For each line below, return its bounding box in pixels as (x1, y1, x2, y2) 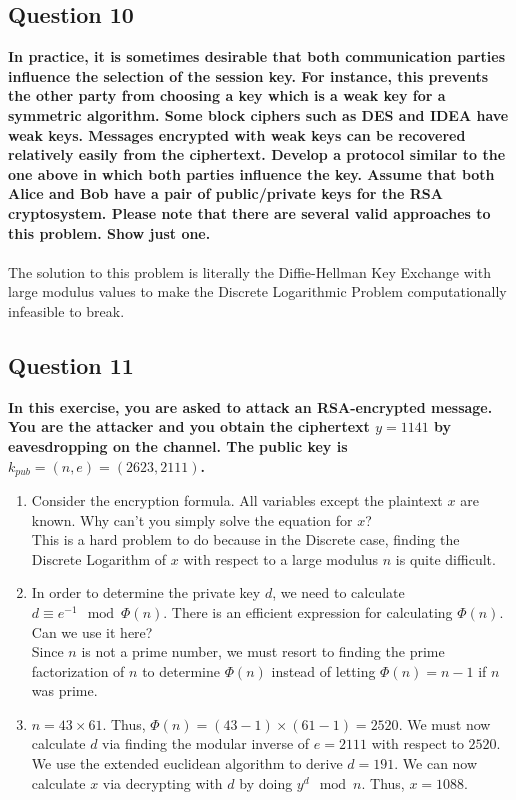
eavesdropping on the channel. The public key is (8, 435, 348, 456)
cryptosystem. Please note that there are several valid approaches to (8, 202, 491, 223)
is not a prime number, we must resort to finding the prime (81, 641, 445, 662)
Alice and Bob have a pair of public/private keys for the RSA (8, 183, 443, 204)
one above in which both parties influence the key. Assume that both (8, 163, 495, 184)
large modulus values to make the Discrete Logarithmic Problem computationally (8, 281, 507, 302)
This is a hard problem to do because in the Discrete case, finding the (31, 529, 460, 550)
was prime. (31, 680, 98, 701)
